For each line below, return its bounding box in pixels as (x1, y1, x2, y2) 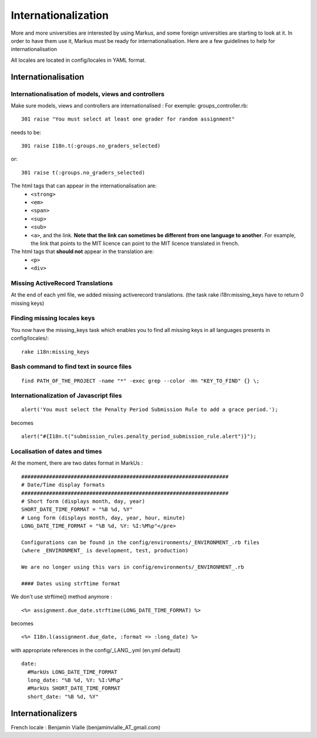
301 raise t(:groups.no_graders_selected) (21, 169, 146, 176)
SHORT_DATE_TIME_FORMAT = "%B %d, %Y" (21, 506, 133, 513)
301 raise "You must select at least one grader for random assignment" (21, 116, 235, 123)
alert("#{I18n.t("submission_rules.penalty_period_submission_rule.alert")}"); (21, 433, 257, 440)
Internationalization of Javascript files (11, 391, 123, 400)
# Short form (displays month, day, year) (21, 498, 146, 505)
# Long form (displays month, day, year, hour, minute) (21, 514, 186, 521)
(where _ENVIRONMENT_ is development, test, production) (21, 547, 189, 554)
